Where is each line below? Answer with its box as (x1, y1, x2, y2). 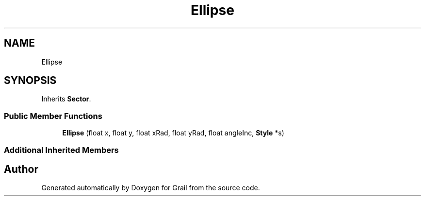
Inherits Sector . (41, 95, 91, 103)
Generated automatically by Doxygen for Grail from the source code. (41, 183, 260, 192)
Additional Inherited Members (4, 145, 119, 155)
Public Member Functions (4, 111, 102, 121)
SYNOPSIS (4, 74, 57, 87)
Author (4, 163, 38, 175)
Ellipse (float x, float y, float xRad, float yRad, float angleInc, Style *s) (62, 129, 284, 137)
